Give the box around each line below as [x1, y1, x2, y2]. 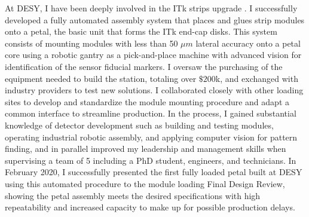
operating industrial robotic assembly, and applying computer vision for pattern [5, 130, 298, 143]
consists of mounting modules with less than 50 [5, 36, 178, 49]
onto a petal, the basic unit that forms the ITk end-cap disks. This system [5, 25, 277, 38]
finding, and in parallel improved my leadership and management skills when [5, 142, 286, 155]
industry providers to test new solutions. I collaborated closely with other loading [5, 84, 304, 96]
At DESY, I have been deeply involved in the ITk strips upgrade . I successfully [5, 2, 298, 14]
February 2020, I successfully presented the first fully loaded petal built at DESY [5, 166, 302, 178]
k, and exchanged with [215, 72, 298, 84]
